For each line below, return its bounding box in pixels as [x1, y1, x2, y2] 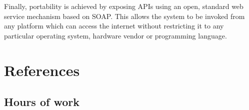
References [4, 59, 80, 80]
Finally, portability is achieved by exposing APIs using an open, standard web [4, 1, 243, 11]
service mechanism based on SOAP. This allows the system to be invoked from [4, 10, 245, 21]
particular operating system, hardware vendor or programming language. [4, 30, 227, 40]
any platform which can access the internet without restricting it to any [4, 20, 224, 31]
